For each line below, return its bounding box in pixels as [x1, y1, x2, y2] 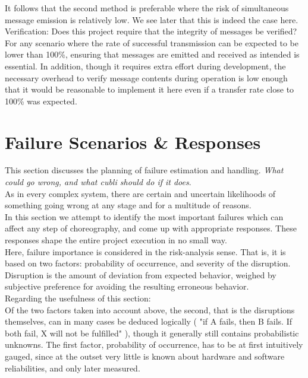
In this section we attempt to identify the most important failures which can [5, 210, 284, 223]
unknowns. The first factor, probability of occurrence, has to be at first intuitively [5, 338, 303, 351]
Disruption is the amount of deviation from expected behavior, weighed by [5, 268, 276, 281]
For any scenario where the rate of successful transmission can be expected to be [5, 36, 298, 49]
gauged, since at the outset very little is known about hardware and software [5, 350, 285, 362]
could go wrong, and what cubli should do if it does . [5, 176, 191, 188]
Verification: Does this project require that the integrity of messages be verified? [5, 25, 297, 37]
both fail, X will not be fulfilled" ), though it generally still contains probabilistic [5, 326, 299, 339]
